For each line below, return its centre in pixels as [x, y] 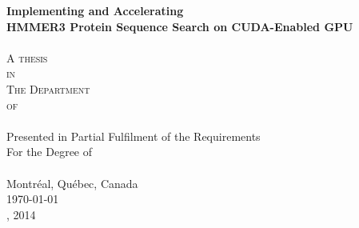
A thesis [27, 57]
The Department [48, 88]
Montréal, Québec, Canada [72, 183]
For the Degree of [50, 152]
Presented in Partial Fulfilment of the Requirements [134, 136]
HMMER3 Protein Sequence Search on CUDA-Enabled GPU [180, 26]
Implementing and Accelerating [95, 10]
